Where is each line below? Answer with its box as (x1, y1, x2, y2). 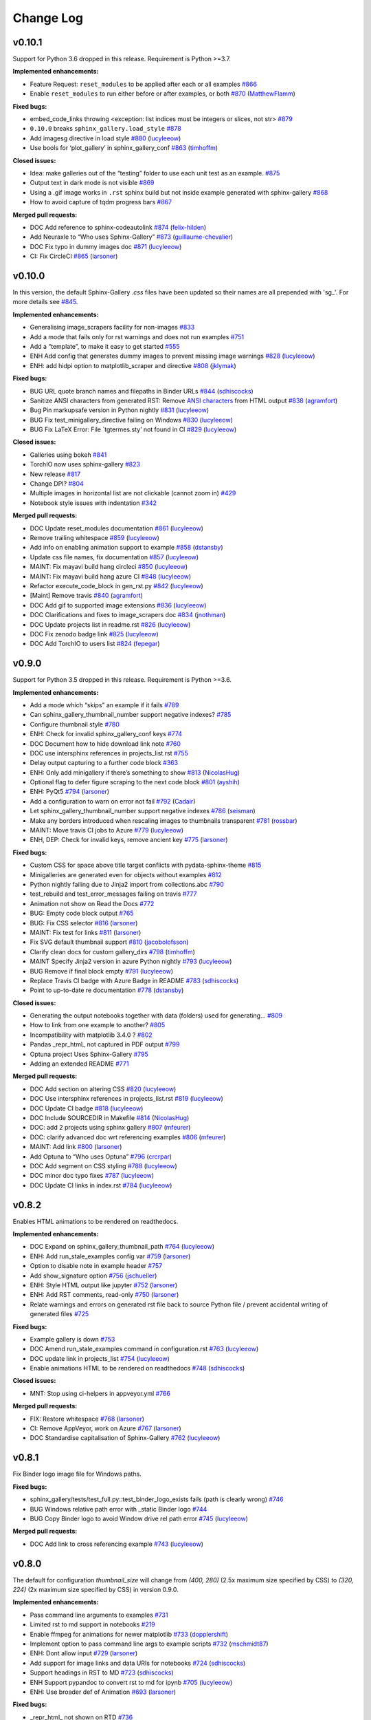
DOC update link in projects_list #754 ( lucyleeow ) (30, 1354, 170, 1362)
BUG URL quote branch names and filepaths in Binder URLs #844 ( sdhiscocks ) (30, 387, 254, 395)
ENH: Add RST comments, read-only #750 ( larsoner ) (30, 1291, 179, 1299)
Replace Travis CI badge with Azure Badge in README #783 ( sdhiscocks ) (30, 976, 239, 985)
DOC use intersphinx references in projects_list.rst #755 (30, 749, 188, 757)
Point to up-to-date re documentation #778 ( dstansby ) (30, 986, 184, 994)
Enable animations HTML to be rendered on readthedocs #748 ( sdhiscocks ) (30, 1364, 245, 1373)
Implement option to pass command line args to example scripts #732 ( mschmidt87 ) (30, 1640, 269, 1648)
